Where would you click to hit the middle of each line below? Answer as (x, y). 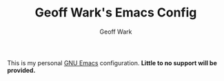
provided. (21, 70)
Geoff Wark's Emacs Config (116, 13)
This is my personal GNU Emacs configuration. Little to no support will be (112, 62)
